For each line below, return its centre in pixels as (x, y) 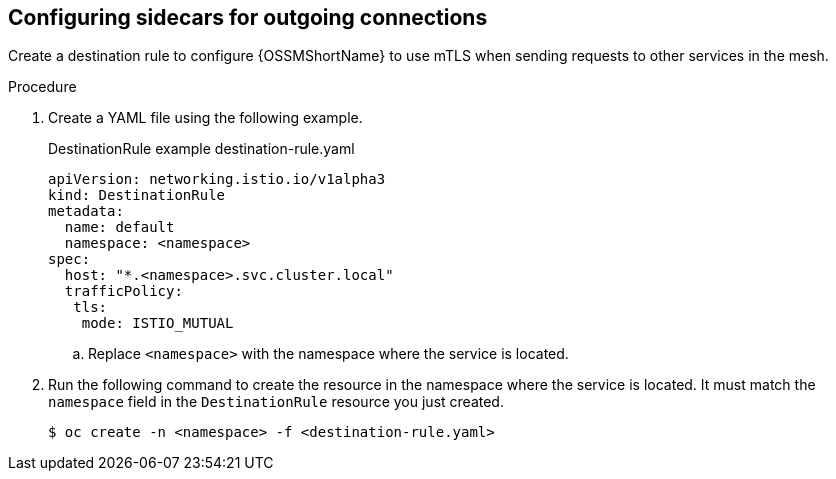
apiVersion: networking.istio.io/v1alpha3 (217, 179)
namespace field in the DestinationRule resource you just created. (276, 402)
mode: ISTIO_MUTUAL (157, 323)
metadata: (86, 211)
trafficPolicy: (123, 291)
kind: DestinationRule (137, 195)
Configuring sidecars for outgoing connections (248, 17)
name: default (119, 227)
